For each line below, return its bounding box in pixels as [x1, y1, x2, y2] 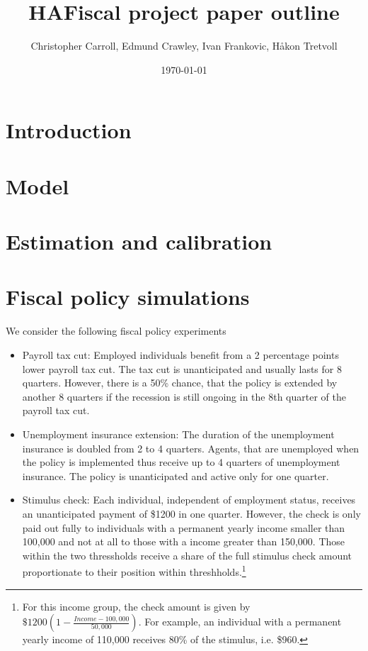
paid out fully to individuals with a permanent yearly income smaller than [22, 520, 345, 535]
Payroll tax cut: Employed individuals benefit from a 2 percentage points [22, 347, 339, 362]
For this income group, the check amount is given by [22, 599, 251, 613]
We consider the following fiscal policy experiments [6, 323, 226, 338]
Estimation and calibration [6, 227, 272, 256]
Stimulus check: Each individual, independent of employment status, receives [22, 492, 356, 507]
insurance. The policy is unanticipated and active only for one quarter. [22, 468, 329, 483]
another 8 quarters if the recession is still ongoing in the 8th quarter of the [22, 389, 346, 404]
